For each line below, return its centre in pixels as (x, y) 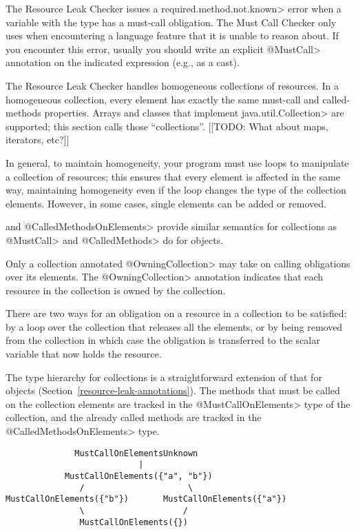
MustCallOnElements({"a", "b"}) (138, 476)
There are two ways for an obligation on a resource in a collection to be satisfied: (176, 313)
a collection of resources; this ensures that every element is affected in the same (173, 176)
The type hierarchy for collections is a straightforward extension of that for (164, 377)
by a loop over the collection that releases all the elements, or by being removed (174, 326)
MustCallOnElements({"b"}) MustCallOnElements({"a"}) (146, 499)
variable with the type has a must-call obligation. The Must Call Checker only (171, 22)
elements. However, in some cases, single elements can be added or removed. (166, 203)
